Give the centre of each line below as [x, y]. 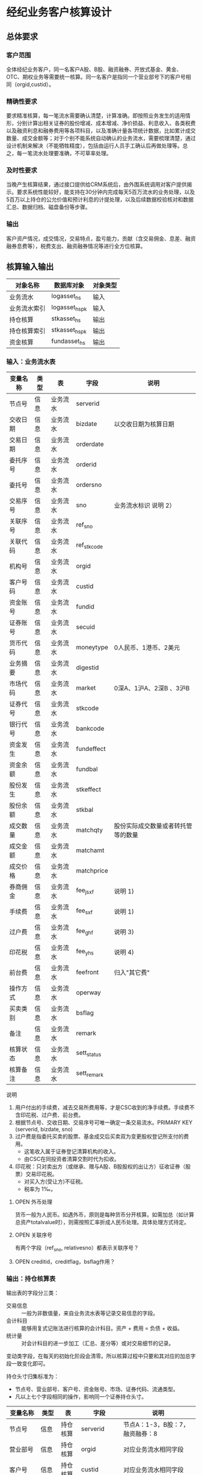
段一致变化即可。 [27, 1363]
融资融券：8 [140, 1433]
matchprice [92, 870]
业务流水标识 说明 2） [145, 505]
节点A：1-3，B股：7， [156, 1424]
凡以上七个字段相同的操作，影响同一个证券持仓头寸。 [81, 1396]
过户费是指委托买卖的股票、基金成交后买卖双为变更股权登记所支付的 [99, 1136]
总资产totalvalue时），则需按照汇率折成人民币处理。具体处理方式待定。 [102, 1222]
